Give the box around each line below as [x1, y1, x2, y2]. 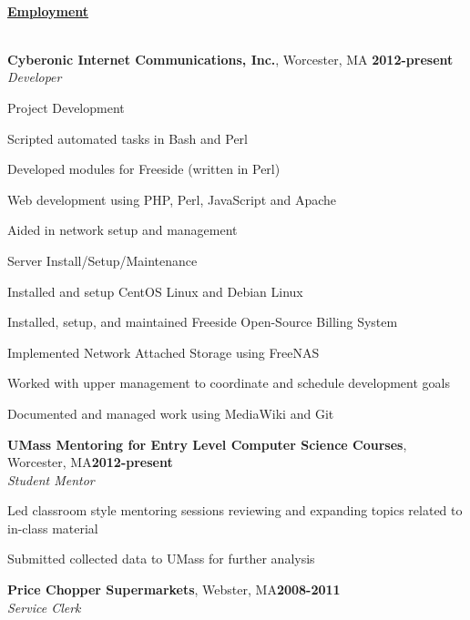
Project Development [7, 97, 125, 117]
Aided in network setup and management [7, 220, 238, 239]
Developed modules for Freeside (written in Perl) [7, 159, 281, 178]
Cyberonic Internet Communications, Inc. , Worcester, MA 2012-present [7, 49, 454, 68]
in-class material [7, 518, 98, 537]
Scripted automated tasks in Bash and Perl [7, 128, 248, 147]
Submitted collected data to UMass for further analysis [7, 549, 315, 568]
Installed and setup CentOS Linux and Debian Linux [7, 281, 303, 300]
